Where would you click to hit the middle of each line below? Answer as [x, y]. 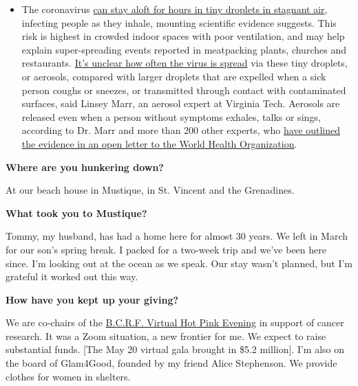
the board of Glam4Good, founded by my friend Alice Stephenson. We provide [171, 363]
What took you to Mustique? [76, 213]
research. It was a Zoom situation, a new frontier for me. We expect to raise [166, 336]
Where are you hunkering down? [85, 167]
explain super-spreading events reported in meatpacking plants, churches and [184, 49]
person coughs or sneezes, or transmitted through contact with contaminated [184, 90]
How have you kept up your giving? [92, 299]
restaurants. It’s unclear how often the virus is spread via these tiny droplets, [185, 63]
